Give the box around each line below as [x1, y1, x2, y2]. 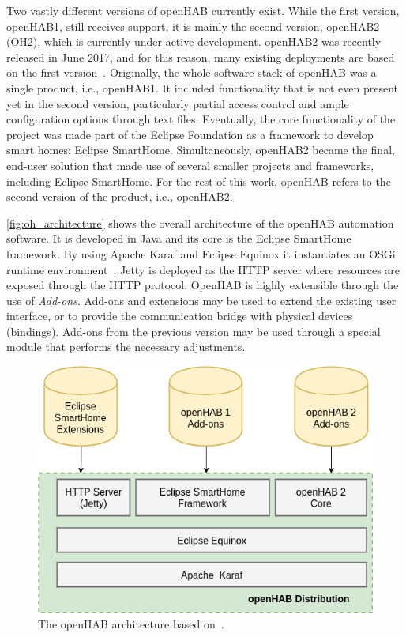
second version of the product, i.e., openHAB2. [6, 188, 233, 205]
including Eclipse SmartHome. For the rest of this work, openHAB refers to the [6, 172, 391, 189]
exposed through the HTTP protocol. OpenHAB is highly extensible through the [6, 277, 399, 293]
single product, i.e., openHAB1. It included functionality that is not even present [6, 79, 398, 96]
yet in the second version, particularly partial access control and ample [6, 95, 349, 111]
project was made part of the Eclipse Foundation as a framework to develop [6, 126, 374, 142]
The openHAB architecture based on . [38, 616, 224, 632]
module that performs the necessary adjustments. [6, 338, 246, 355]
